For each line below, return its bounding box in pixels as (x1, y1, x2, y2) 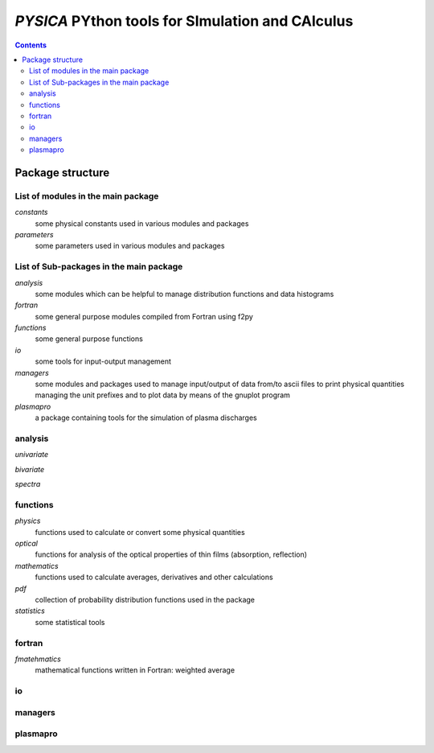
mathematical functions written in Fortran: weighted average (35, 665, 235, 675)
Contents (14, 40, 47, 50)
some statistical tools (35, 617, 105, 627)
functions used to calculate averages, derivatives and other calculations (35, 572, 273, 582)
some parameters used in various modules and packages (35, 241, 225, 251)
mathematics (14, 561, 59, 570)
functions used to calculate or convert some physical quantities (35, 527, 245, 537)
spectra (14, 479, 41, 489)
